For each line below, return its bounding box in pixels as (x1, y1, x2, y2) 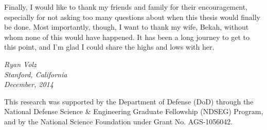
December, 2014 (4, 79, 54, 90)
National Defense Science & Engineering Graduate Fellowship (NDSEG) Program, (4, 106, 263, 117)
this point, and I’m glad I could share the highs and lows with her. (4, 41, 215, 52)
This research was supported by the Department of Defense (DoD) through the (4, 96, 254, 106)
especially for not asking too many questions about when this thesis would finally (4, 11, 260, 22)
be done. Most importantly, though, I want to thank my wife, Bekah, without (4, 21, 249, 32)
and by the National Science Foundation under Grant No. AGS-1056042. (4, 116, 233, 126)
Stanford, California (4, 69, 67, 79)
